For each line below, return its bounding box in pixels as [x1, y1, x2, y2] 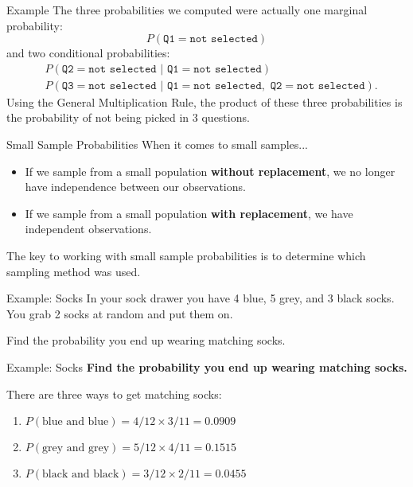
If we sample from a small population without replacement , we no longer [25, 162, 395, 179]
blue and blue [42, 416, 109, 428]
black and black [42, 469, 119, 481]
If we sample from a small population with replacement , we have [25, 205, 353, 221]
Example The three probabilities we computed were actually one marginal [6, 2, 368, 18]
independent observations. [25, 220, 152, 237]
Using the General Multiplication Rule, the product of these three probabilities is [6, 93, 403, 110]
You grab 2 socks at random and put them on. [6, 305, 233, 321]
